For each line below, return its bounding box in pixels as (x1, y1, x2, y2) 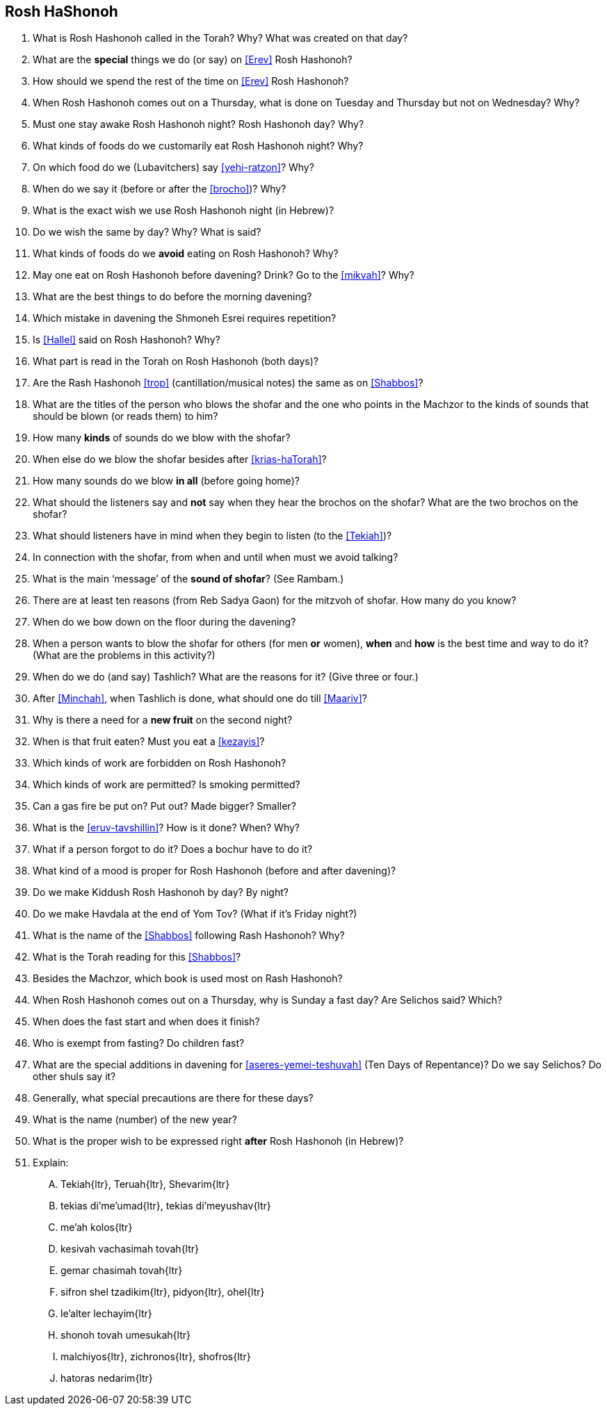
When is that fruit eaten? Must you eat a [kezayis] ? (33, 735, 265, 748)
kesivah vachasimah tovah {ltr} (60, 1243, 200, 1255)
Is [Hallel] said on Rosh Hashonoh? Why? (33, 334, 220, 346)
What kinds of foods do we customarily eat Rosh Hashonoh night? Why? (33, 140, 364, 152)
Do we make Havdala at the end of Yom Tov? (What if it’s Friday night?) (33, 908, 357, 920)
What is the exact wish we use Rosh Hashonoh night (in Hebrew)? (33, 204, 334, 217)
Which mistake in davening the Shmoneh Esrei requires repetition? (33, 312, 337, 325)
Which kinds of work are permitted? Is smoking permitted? (33, 778, 300, 791)
